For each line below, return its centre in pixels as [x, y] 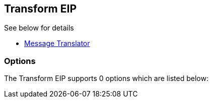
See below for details [39, 28]
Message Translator [57, 43]
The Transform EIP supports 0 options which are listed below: [106, 78]
